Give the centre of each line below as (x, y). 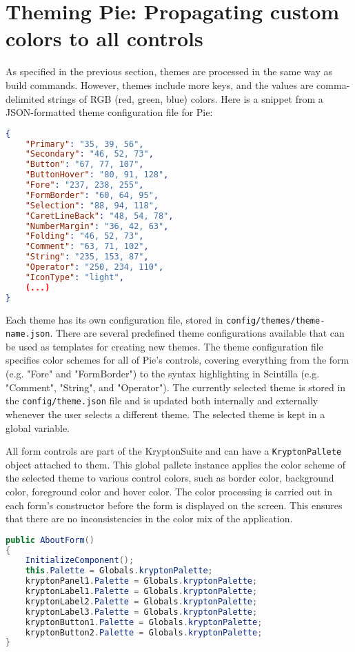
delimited (25, 98)
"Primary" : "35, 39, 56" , (84, 144)
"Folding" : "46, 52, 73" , (84, 236)
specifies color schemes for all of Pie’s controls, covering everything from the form (177, 360)
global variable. (38, 427)
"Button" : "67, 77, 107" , (84, 165)
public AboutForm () (50, 540)
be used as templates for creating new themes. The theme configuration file (164, 346)
